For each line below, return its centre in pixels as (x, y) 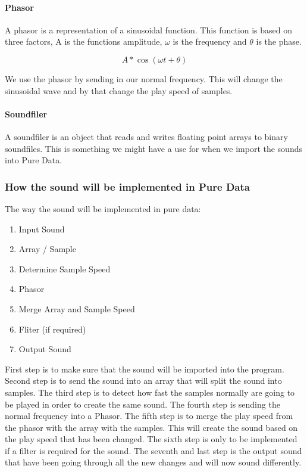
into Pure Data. (34, 160)
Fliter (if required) (52, 329)
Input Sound (42, 229)
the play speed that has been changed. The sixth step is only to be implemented (151, 439)
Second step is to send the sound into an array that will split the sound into (143, 381)
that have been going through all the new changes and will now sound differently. (153, 462)
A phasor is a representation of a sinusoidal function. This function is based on (148, 29)
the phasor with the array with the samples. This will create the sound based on (151, 427)
